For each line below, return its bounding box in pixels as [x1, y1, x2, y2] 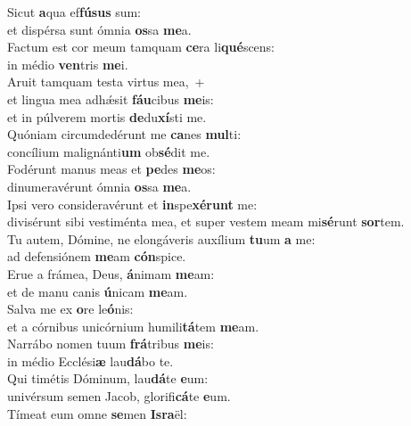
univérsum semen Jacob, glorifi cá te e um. [7, 387, 231, 406]
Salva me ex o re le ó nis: [7, 299, 134, 318]
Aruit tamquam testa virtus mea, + [7, 72, 205, 91]
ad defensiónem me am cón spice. [7, 247, 186, 266]
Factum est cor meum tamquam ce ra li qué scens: [7, 37, 275, 56]
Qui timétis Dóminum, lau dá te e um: [7, 369, 209, 388]
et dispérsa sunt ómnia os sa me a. [7, 20, 192, 38]
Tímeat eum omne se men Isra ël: [7, 404, 187, 422]
